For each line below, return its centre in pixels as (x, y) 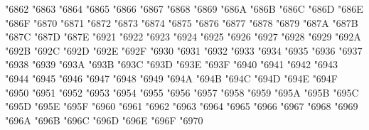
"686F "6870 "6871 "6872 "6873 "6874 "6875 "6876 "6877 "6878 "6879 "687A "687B (182, 22)
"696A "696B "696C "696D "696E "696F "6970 (104, 120)
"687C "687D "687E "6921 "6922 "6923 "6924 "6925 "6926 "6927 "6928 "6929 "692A (183, 37)
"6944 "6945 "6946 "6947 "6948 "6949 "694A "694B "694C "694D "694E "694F (172, 78)
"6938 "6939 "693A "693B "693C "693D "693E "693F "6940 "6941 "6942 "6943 (172, 64)
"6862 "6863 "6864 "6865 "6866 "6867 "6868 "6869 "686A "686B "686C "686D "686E (184, 9)
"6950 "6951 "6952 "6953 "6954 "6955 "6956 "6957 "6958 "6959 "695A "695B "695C (182, 92)
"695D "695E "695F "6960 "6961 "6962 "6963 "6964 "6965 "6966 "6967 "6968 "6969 (182, 106)
